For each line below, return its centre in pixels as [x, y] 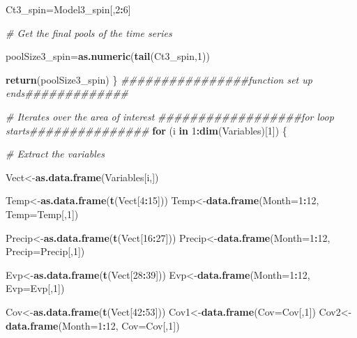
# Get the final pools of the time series [89, 32]
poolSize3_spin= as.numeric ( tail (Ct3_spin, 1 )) [108, 56]
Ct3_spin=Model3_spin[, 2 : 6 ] [68, 9]
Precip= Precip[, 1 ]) [45, 251]
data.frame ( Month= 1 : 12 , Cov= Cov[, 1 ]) [93, 325]
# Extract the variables [55, 154]
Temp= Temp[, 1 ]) [42, 214]
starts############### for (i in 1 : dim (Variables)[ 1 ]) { [146, 130]
